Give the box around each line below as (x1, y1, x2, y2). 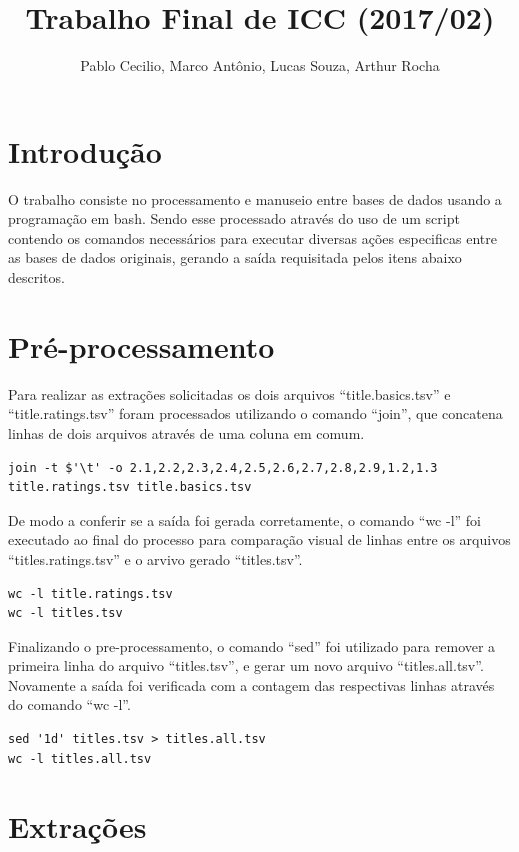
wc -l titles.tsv (8, 606, 123, 621)
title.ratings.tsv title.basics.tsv (8, 480, 252, 495)
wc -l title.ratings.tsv (8, 586, 173, 601)
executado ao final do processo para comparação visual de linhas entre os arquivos (8, 529, 511, 550)
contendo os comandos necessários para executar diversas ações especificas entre (8, 227, 497, 248)
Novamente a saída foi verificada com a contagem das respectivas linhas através (8, 674, 495, 695)
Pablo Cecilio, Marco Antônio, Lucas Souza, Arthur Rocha (80, 55, 440, 76)
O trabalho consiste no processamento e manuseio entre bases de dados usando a (8, 188, 502, 209)
